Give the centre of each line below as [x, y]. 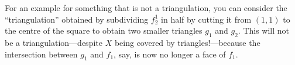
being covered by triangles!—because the [187, 42]
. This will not [264, 30]
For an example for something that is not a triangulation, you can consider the [146, 8]
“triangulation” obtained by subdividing [77, 19]
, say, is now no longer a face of [170, 54]
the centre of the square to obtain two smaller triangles [104, 30]
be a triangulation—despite [54, 42]
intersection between [41, 54]
